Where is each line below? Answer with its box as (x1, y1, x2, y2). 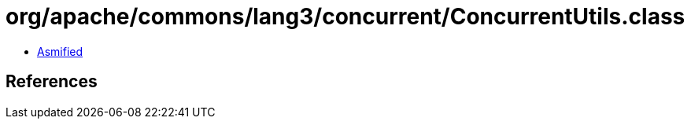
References (6, 72, 98, 92)
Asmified (37, 44, 83, 58)
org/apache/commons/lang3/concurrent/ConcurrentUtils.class (6, 3, 685, 30)
